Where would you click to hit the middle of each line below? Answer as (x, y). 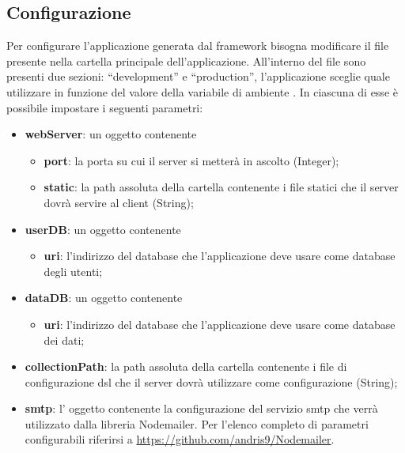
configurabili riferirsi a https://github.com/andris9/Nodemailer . (180, 439)
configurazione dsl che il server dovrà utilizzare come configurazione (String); (211, 381)
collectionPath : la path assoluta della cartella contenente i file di (186, 366)
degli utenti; (73, 271)
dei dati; (64, 340)
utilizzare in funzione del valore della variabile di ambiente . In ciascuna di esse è (202, 91)
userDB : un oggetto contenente (103, 229)
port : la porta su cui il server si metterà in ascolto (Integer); (191, 160)
